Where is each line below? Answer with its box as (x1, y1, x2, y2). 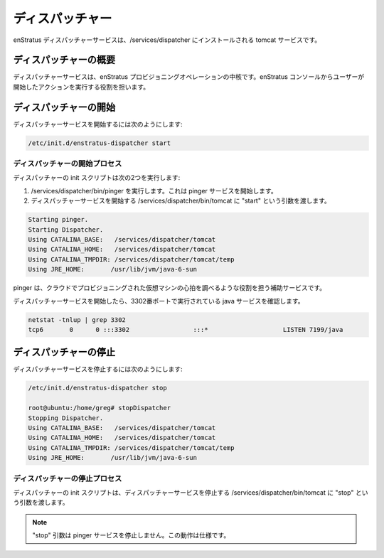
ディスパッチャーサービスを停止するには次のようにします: (13, 365, 183, 373)
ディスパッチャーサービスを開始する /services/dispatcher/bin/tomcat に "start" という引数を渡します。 (31, 196, 331, 205)
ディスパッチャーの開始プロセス (13, 159, 122, 168)
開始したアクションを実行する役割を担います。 (13, 82, 149, 91)
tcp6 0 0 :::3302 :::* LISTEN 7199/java (28, 326, 343, 333)
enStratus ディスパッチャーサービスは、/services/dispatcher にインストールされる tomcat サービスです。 (13, 36, 321, 44)
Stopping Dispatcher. (28, 414, 104, 422)
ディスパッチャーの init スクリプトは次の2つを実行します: (13, 173, 181, 182)
